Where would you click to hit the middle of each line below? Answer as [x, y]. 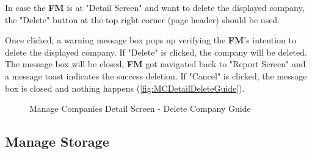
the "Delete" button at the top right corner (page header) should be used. [143, 19]
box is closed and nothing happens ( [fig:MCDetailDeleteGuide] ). [125, 88]
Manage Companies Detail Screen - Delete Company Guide [140, 108]
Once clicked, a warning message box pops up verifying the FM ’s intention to [151, 40]
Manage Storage [57, 141]
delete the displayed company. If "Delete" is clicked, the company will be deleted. [156, 52]
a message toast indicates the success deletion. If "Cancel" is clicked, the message [156, 75]
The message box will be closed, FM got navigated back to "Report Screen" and [155, 64]
